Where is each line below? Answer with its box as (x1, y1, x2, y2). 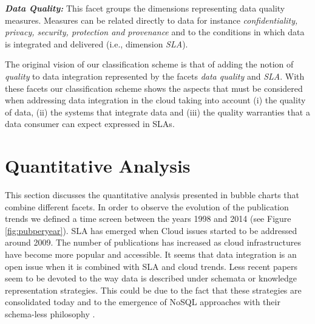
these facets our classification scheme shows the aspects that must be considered (5, 81, 303, 94)
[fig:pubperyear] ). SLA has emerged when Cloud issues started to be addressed (5, 224, 297, 236)
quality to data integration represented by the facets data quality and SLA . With (5, 69, 305, 82)
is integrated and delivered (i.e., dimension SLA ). (5, 37, 188, 50)
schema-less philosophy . (5, 308, 95, 320)
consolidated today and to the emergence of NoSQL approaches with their (5, 295, 280, 308)
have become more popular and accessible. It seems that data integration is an (5, 248, 297, 261)
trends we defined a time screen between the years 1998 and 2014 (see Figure (5, 212, 291, 225)
